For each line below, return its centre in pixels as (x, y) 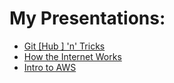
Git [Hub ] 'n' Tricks (64, 46)
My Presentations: (87, 18)
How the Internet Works (72, 56)
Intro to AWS (50, 67)
